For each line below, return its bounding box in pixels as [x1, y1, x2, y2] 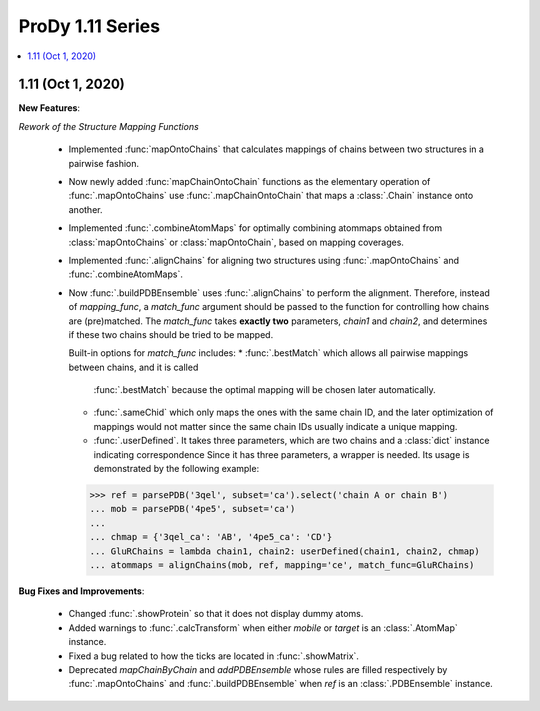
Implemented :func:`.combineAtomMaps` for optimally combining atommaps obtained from [68, 222, 443, 234]
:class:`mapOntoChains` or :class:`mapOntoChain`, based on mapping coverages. [68, 236, 405, 248]
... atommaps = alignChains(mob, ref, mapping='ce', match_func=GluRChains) [89, 559, 475, 570]
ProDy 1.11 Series [18, 15, 160, 37]
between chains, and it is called [68, 361, 199, 373]
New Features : [18, 102, 80, 114]
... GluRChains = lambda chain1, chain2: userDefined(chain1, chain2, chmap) [89, 545, 480, 557]
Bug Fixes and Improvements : [18, 585, 145, 597]
